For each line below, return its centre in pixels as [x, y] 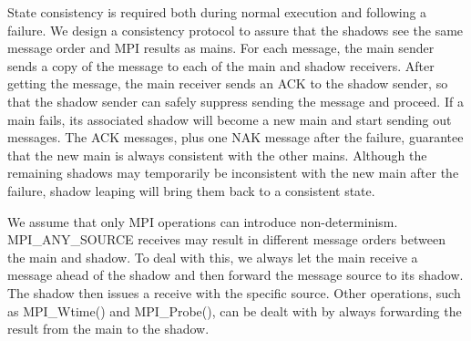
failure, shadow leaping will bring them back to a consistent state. [191, 190]
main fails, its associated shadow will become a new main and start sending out [230, 119]
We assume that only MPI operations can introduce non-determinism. [203, 221]
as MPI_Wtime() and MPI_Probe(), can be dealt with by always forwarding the [235, 310]
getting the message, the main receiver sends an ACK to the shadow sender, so [228, 83]
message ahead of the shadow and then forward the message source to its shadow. [235, 275]
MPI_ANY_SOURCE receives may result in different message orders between [226, 239]
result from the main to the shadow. [108, 329]
